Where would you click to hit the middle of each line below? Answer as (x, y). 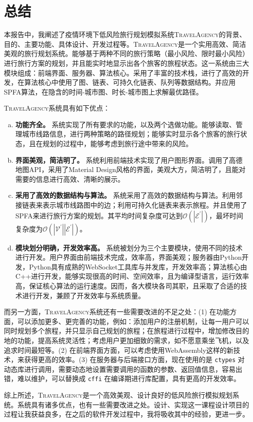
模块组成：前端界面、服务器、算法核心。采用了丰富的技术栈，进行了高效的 (123, 72)
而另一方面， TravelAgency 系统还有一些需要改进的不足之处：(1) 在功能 (117, 312)
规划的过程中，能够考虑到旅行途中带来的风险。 (117, 144)
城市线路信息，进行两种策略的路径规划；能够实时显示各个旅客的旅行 (131, 134)
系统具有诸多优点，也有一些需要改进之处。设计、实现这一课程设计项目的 (133, 404)
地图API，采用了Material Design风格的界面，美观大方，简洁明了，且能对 (130, 169)
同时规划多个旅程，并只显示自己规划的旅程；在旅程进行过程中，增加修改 (120, 331)
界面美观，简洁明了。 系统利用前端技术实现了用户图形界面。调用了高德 (129, 160)
